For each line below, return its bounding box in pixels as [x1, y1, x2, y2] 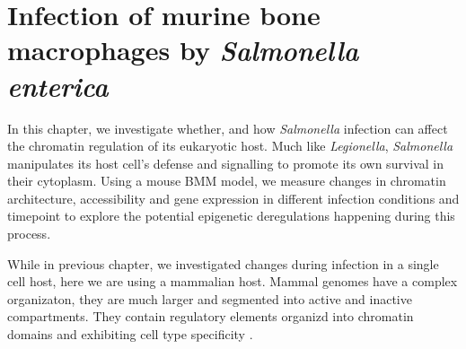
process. [7, 224, 51, 243]
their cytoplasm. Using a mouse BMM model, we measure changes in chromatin [7, 171, 446, 190]
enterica [7, 66, 109, 104]
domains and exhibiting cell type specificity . [7, 325, 253, 344]
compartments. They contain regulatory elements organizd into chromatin [7, 307, 414, 326]
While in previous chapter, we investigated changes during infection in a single [7, 254, 439, 273]
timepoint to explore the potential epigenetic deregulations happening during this [7, 206, 455, 225]
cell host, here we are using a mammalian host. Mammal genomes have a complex [7, 272, 458, 291]
